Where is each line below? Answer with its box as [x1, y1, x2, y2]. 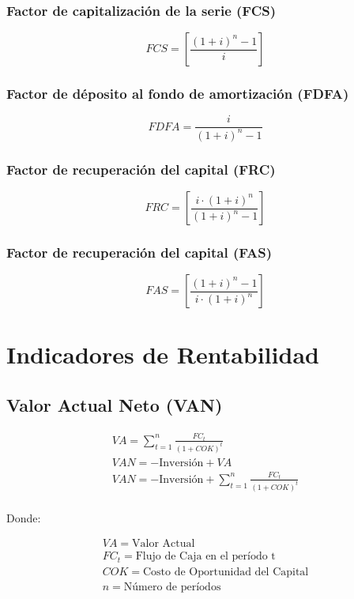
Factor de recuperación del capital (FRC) [6, 159, 276, 179]
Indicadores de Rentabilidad [6, 338, 319, 371]
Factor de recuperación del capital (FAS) [6, 242, 272, 262]
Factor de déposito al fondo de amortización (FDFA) [6, 84, 349, 104]
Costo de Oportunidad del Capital [142, 566, 309, 578]
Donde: [6, 509, 41, 526]
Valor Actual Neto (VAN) [6, 393, 223, 417]
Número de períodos [123, 581, 221, 593]
